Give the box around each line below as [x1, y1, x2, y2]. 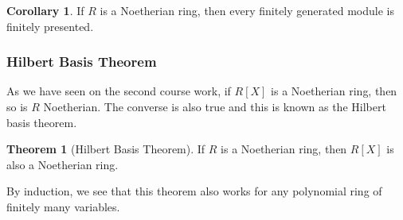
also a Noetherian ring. [6, 156, 119, 172]
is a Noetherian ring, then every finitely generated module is [100, 2, 394, 18]
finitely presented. [6, 17, 94, 34]
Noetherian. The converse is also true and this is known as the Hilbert [43, 98, 386, 114]
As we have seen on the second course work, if [6, 83, 231, 99]
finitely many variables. [6, 198, 120, 214]
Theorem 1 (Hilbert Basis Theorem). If [6, 141, 205, 157]
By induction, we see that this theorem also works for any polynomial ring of [6, 183, 382, 199]
